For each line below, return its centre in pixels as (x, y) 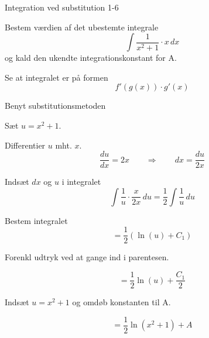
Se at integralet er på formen (56, 77)
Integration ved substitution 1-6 (62, 7)
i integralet (81, 182)
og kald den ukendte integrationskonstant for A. (91, 58)
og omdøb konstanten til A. (121, 302)
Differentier (25, 145)
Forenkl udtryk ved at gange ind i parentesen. (87, 257)
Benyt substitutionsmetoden (55, 106)
